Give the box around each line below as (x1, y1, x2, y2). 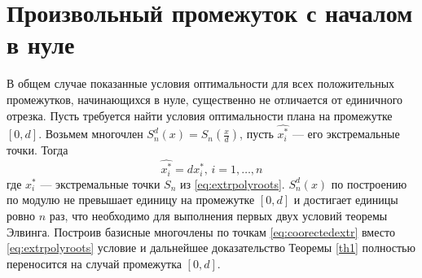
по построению (331, 175, 407, 192)
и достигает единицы (293, 191, 398, 208)
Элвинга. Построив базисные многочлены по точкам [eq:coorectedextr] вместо (7, 223, 395, 240)
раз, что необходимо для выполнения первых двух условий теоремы (49, 206, 388, 224)
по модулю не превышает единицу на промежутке (7, 191, 255, 208)
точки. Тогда (7, 141, 68, 159)
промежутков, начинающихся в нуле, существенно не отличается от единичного (7, 90, 403, 107)
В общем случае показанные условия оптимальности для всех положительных (7, 75, 395, 92)
